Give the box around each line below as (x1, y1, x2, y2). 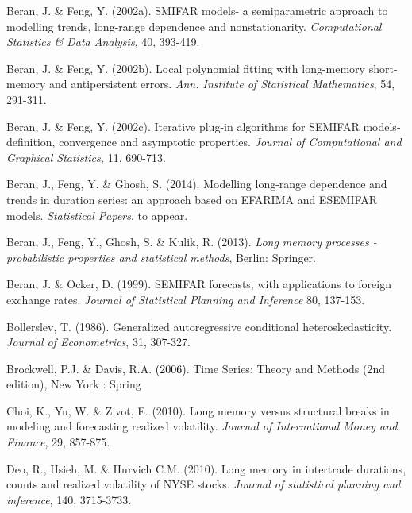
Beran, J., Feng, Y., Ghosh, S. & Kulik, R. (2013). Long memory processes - (6, 233, 377, 250)
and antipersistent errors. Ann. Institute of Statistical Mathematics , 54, (49, 75, 395, 92)
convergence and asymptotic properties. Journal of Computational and (59, 133, 402, 150)
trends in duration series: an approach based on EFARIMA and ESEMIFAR (6, 191, 377, 207)
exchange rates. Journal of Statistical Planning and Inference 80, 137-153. (6, 291, 365, 307)
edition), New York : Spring (6, 376, 141, 392)
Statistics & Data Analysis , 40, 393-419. (6, 33, 200, 50)
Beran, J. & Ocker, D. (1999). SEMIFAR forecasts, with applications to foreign (6, 276, 391, 292)
